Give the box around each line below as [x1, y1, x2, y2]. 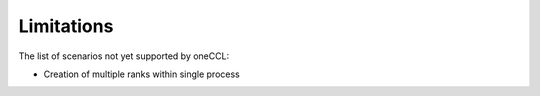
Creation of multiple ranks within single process [43, 68, 240, 80]
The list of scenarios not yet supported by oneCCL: [18, 50, 230, 62]
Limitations [18, 15, 114, 37]
